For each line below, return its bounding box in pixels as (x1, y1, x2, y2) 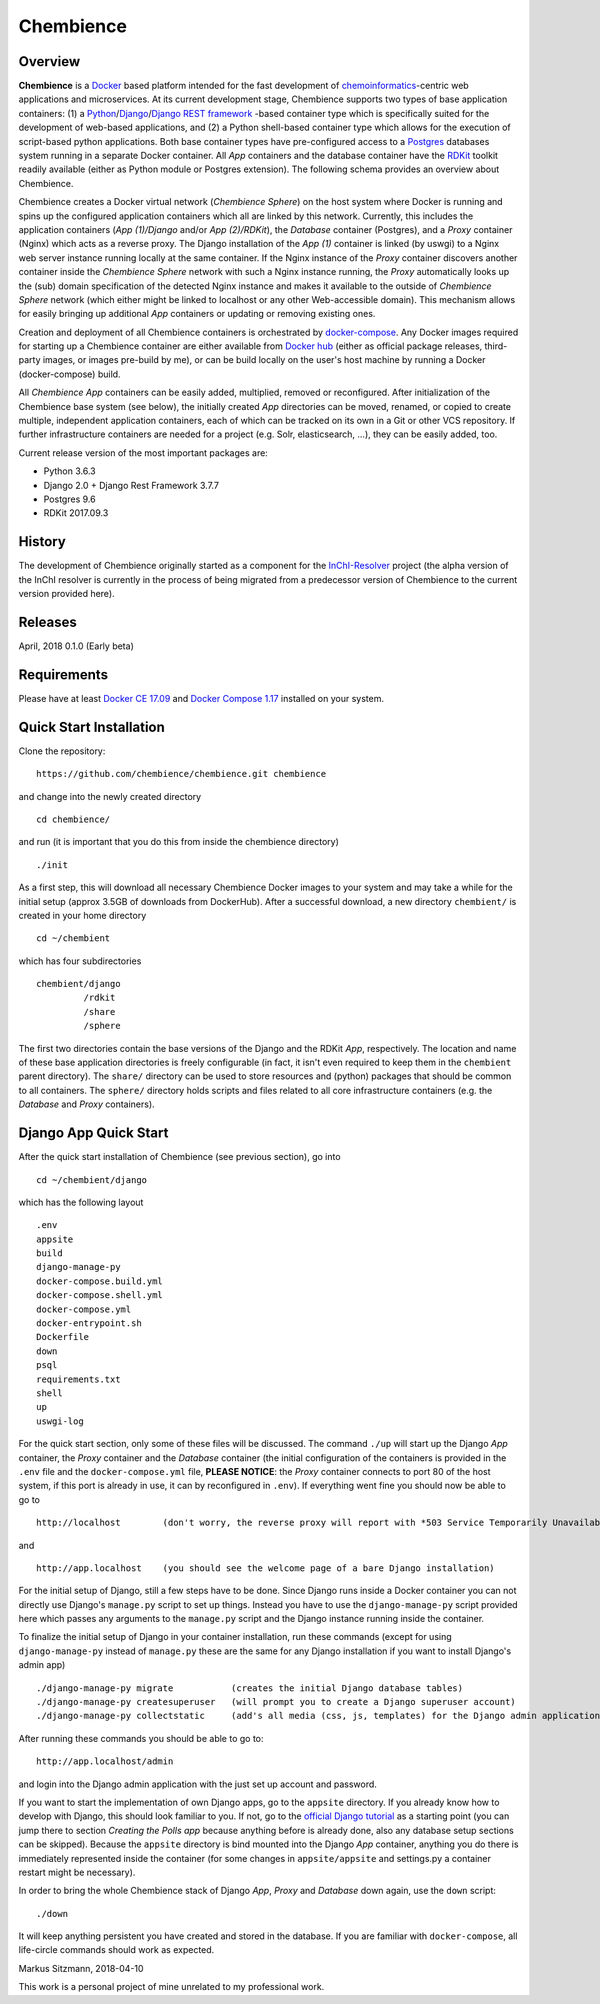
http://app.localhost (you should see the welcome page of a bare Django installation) (36, 1562, 495, 1574)
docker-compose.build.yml (36, 1275, 164, 1287)
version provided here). (18, 588, 115, 600)
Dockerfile (36, 1331, 90, 1343)
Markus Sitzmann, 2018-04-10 (18, 1962, 144, 1974)
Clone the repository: (18, 745, 106, 757)
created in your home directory (18, 909, 147, 921)
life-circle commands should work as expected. (18, 1944, 215, 1956)
